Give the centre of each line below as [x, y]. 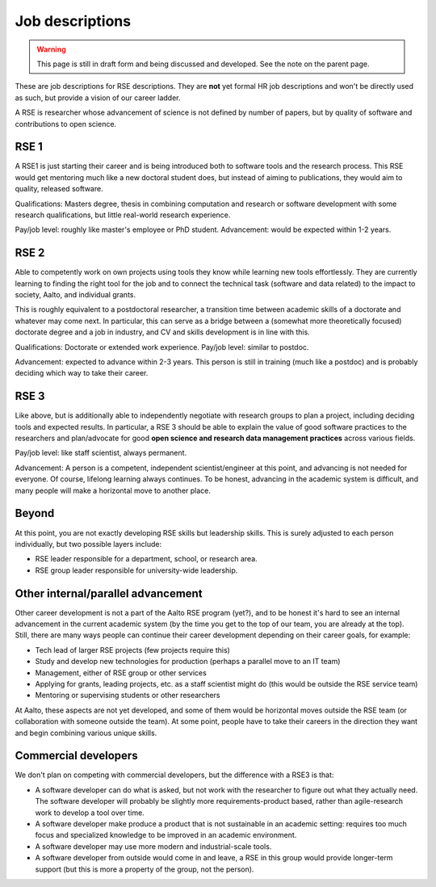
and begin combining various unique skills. [86, 733]
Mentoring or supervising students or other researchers [128, 696]
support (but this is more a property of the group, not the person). [145, 869]
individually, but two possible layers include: [88, 544]
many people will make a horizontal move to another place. [113, 490]
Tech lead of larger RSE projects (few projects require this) [132, 649]
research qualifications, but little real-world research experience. [123, 215]
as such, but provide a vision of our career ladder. [98, 98]
